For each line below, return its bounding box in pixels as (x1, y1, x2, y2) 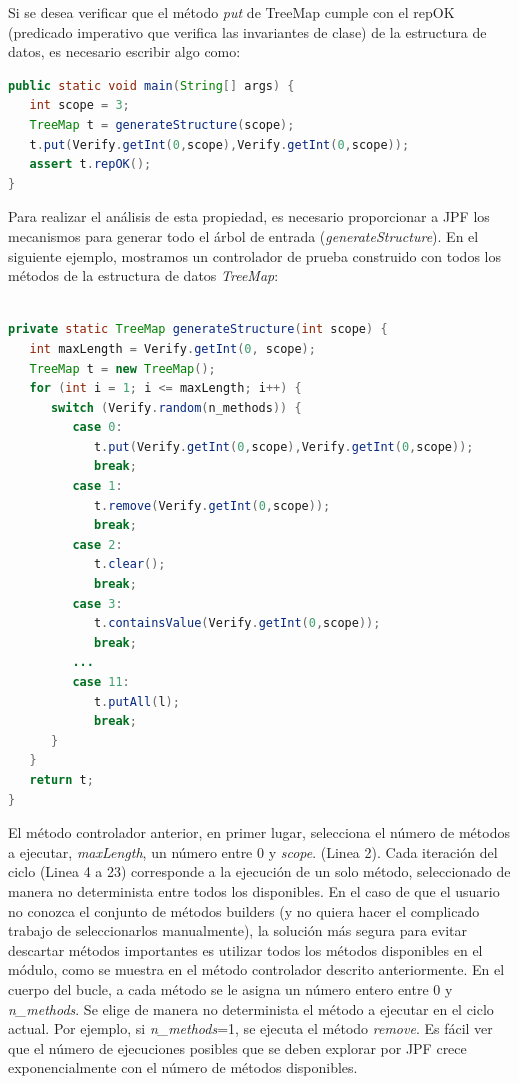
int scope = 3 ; (29, 98, 130, 113)
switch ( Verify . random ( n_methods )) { (50, 400, 302, 415)
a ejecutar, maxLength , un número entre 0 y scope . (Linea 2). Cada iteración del (8, 841, 498, 862)
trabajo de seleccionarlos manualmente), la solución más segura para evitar (8, 920, 468, 941)
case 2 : (72, 537, 123, 552)
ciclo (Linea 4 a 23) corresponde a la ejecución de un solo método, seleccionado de (8, 861, 511, 882)
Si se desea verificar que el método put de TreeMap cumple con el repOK (8, 2, 455, 22)
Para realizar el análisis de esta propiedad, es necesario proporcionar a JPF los (8, 206, 490, 227)
